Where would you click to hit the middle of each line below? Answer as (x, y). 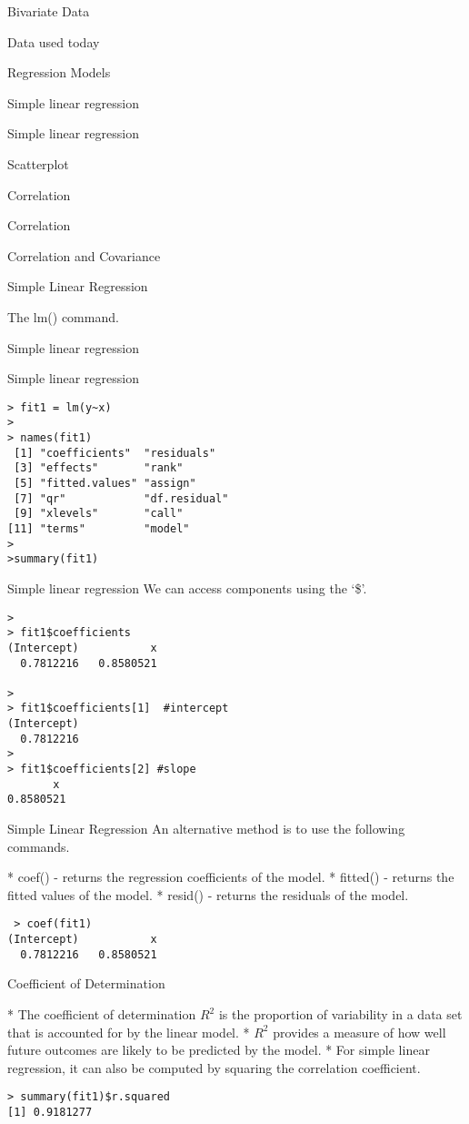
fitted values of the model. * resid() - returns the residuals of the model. (208, 894)
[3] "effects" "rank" (99, 468)
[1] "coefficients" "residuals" (115, 453)
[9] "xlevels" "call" (99, 514)
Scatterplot (38, 163)
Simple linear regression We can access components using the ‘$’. (187, 587)
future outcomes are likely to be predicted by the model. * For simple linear (219, 1050)
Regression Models (59, 72)
